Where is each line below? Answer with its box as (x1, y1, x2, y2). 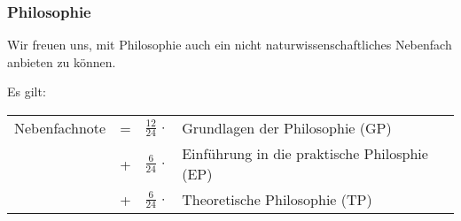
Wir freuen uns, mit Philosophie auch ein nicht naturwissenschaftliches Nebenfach (7, 35, 452, 54)
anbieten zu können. (7, 52, 116, 71)
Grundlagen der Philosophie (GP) (182, 118, 392, 138)
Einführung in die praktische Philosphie (182, 143, 428, 164)
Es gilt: (7, 82, 46, 101)
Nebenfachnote (14, 118, 106, 138)
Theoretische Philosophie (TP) (182, 189, 372, 210)
